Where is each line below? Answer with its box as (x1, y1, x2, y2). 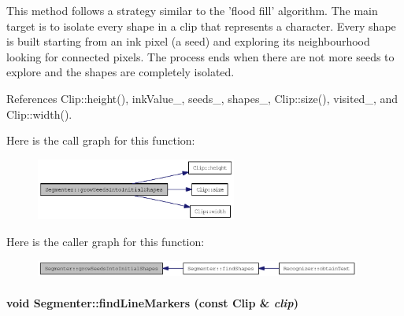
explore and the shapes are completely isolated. (6, 64, 235, 80)
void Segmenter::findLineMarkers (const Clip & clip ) (6, 294, 298, 310)
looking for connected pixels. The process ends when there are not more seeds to (6, 48, 395, 64)
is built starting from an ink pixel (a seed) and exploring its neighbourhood (6, 33, 370, 50)
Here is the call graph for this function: (6, 132, 195, 149)
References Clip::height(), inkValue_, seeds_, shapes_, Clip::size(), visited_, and (6, 90, 398, 106)
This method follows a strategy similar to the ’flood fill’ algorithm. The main (6, 2, 378, 18)
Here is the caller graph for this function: (6, 233, 205, 250)
